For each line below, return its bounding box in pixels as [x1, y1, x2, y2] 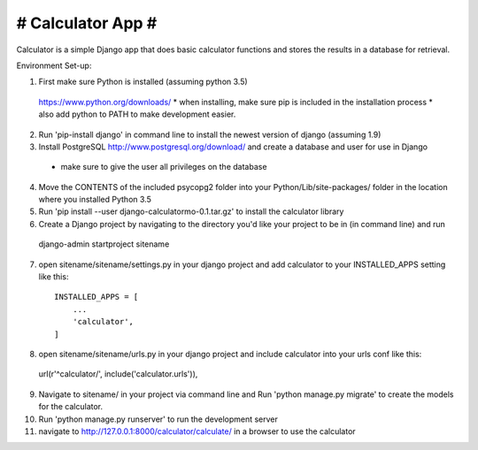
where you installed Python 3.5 [38, 194, 152, 205]
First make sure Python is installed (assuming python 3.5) [38, 76, 248, 88]
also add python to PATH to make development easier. [38, 109, 236, 119]
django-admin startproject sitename [38, 239, 170, 249]
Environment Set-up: [16, 60, 92, 71]
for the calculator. [38, 401, 104, 412]
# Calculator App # [16, 13, 158, 33]
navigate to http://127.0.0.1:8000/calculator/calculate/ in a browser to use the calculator [38, 425, 356, 437]
